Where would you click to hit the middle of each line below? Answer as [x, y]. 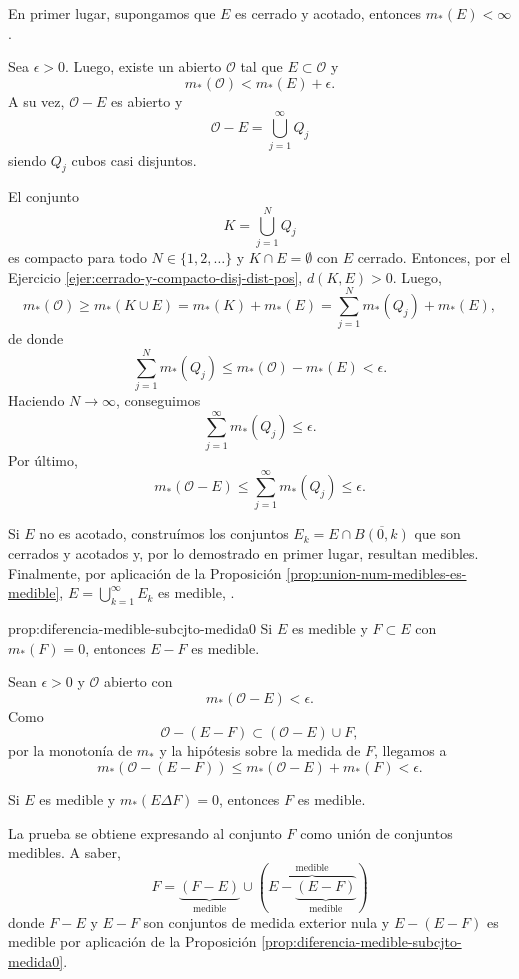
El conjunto [43, 196]
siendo [27, 159]
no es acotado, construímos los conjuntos [164, 533]
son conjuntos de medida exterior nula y [266, 921]
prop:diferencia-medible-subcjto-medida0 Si [140, 628]
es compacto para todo [77, 257]
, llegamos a [410, 750]
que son [437, 533]
